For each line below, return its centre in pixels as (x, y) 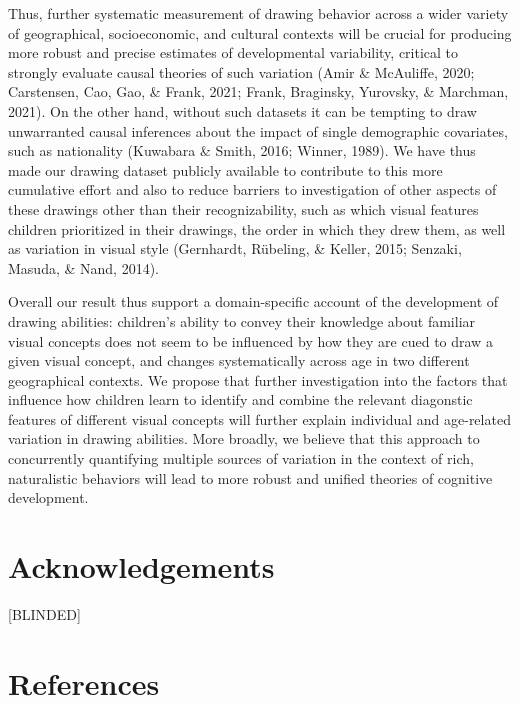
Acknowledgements (141, 566)
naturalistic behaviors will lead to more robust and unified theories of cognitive (250, 477)
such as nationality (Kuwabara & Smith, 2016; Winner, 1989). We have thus (242, 150)
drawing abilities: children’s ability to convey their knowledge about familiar (242, 320)
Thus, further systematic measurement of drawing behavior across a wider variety (258, 13)
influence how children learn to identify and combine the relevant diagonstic (240, 399)
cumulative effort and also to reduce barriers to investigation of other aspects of (252, 189)
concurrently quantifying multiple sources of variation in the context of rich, (241, 458)
